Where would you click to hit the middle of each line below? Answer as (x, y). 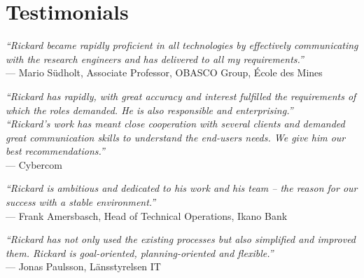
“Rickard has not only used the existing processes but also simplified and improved (181, 239)
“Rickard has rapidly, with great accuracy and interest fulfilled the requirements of (181, 96)
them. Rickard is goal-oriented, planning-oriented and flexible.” (140, 252)
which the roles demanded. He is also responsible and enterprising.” (149, 110)
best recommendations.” (55, 151)
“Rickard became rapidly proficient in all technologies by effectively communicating (182, 45)
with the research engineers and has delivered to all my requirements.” (155, 58)
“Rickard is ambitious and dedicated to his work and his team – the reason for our (182, 188)
